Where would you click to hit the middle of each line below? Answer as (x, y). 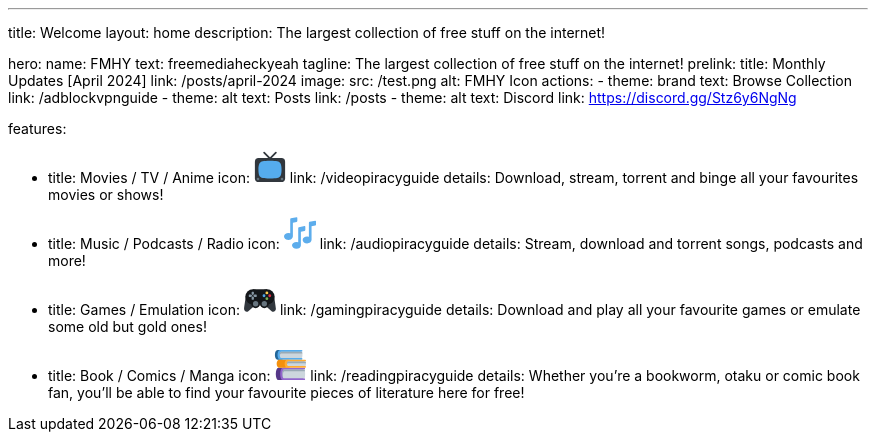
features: (37, 128)
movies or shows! (106, 194)
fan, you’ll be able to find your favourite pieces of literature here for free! (286, 392)
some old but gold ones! (127, 326)
